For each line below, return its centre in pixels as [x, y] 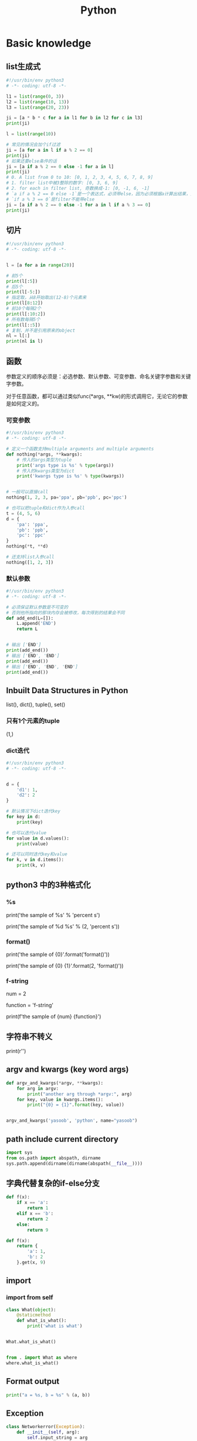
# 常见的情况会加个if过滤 [33, 145]
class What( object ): [31, 1310]
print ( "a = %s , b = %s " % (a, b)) [48, 1395]
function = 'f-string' [30, 1005]
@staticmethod [34, 1315]
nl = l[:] [18, 336]
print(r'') [16, 1051]
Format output [33, 1381]
